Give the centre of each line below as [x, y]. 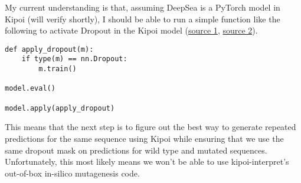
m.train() [58, 69]
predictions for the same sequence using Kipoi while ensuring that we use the [144, 138]
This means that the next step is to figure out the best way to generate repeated [150, 127]
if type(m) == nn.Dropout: [74, 59]
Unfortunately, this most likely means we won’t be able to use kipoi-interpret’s [147, 162]
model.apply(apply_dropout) [60, 108]
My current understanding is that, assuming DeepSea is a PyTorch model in [143, 7]
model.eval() [30, 89]
